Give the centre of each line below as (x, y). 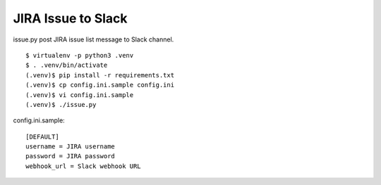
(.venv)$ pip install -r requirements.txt (100, 75)
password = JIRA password (71, 156)
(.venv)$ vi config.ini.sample (80, 95)
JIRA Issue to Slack (70, 18)
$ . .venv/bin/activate (67, 65)
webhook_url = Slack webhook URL (83, 166)
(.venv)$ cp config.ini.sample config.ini (100, 85)
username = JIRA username (71, 147)
